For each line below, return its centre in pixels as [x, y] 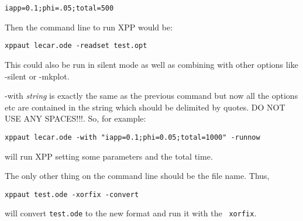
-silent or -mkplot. [37, 76]
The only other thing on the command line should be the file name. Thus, [137, 176]
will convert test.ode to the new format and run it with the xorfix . [131, 213]
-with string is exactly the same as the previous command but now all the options [151, 96]
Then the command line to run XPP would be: [89, 27]
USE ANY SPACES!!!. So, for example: [75, 118]
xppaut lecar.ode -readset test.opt [76, 46]
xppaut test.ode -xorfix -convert [72, 194]
